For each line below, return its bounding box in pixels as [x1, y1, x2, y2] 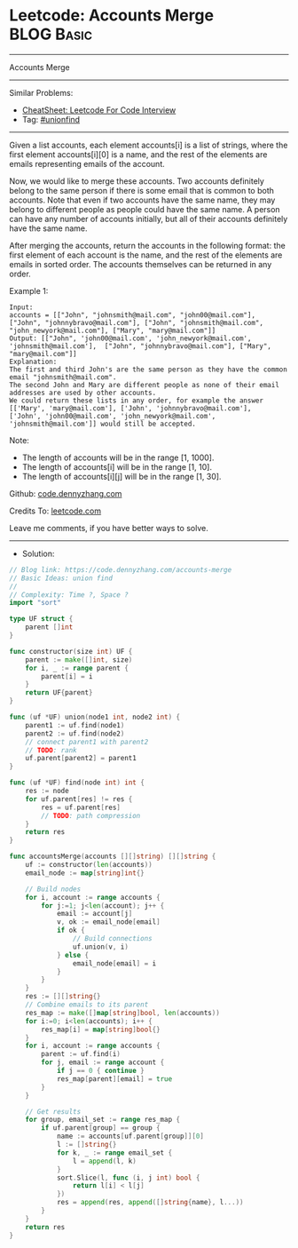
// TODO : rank [25, 745, 77, 755]
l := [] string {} [56, 1141, 117, 1149]
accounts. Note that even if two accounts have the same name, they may [9, 195, 276, 205]
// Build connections [72, 934, 153, 943]
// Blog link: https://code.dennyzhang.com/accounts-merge [9, 565, 232, 574]
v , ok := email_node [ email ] [56, 918, 161, 926]
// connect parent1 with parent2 [25, 737, 149, 746]
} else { [56, 950, 90, 959]
